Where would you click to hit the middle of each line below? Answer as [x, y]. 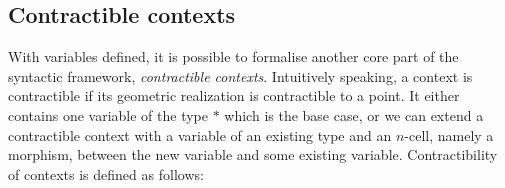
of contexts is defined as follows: [106, 173]
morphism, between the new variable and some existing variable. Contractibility [253, 154]
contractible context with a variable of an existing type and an [200, 134]
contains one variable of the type [108, 114]
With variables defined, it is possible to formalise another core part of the [233, 56]
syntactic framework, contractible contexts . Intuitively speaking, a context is [240, 75]
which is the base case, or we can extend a [354, 114]
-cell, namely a [449, 134]
